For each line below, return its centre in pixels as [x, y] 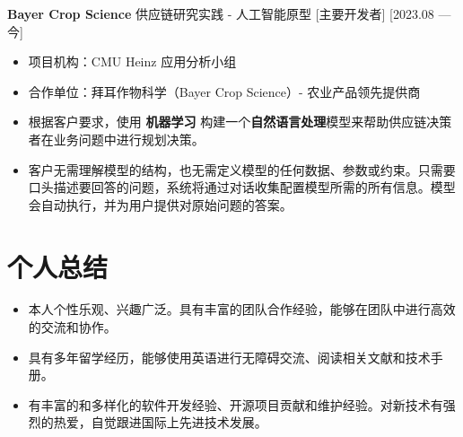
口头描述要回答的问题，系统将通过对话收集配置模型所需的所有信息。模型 [242, 187]
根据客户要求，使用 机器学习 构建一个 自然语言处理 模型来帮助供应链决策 [240, 122]
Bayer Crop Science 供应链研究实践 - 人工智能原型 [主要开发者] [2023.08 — [229, 13]
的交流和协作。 [72, 327]
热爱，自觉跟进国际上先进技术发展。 [160, 422]
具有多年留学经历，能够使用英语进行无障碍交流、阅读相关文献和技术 [229, 357]
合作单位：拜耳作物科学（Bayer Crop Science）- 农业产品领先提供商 [224, 91]
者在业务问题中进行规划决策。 [116, 139]
